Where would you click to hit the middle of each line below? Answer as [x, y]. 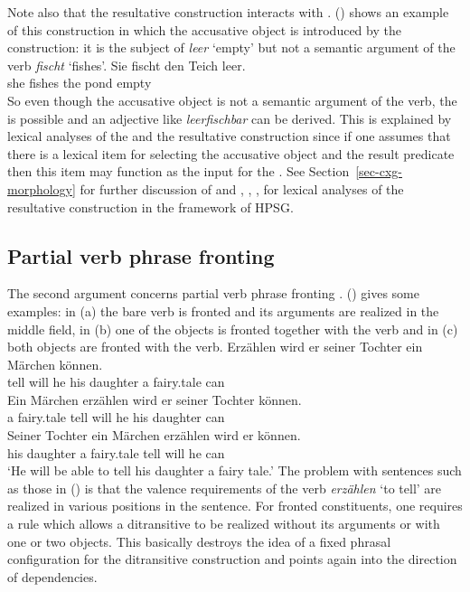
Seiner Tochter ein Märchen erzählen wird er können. [154, 435]
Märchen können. [55, 364]
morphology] [42, 188]
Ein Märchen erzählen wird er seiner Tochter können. [155, 399]
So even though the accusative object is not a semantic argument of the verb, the [232, 100]
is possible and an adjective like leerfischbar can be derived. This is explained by [230, 118]
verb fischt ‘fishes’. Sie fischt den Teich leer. [127, 65]
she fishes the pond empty [80, 83]
